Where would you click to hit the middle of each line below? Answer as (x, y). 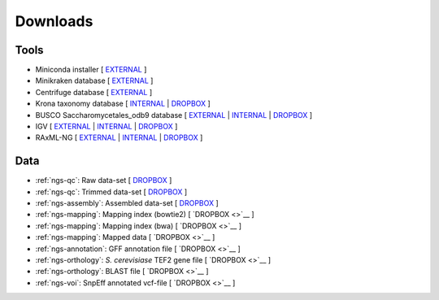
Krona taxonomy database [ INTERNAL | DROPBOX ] (123, 104)
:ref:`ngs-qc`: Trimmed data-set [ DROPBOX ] (111, 192)
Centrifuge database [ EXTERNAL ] (94, 92)
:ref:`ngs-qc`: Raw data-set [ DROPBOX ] (104, 180)
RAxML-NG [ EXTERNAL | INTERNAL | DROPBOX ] (119, 137)
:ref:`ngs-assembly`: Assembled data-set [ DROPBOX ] (127, 203)
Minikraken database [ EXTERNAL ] (94, 80)
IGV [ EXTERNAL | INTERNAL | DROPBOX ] (106, 127)
